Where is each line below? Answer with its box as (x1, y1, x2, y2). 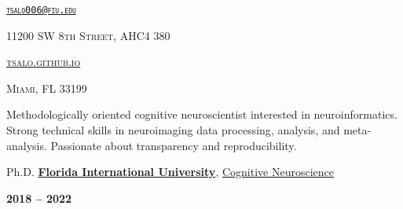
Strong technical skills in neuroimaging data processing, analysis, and (6, 122, 340, 138)
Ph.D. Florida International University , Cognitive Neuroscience (6, 163, 334, 180)
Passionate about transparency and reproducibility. (50, 137, 297, 153)
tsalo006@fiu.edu (6, 5, 76, 16)
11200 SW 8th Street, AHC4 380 (6, 27, 170, 43)
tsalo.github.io (6, 53, 81, 70)
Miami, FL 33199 (6, 79, 87, 96)
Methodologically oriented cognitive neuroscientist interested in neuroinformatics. (6, 106, 398, 123)
